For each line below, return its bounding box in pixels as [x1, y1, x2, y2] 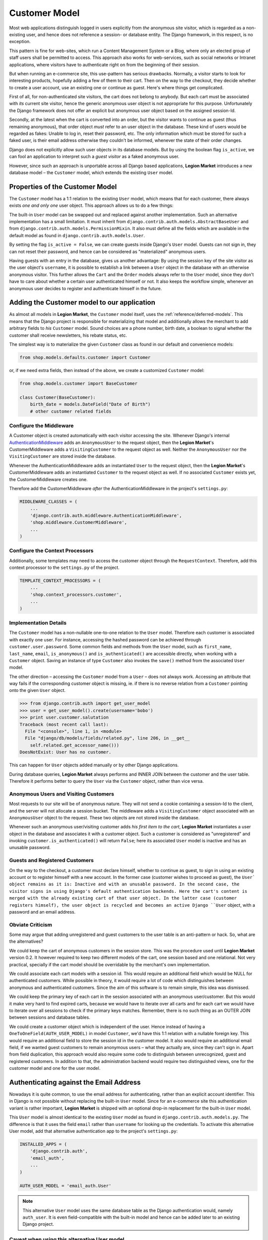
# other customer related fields [30, 408, 112, 414]
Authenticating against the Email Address [9, 1078, 141, 1086]
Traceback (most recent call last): [19, 722, 109, 727]
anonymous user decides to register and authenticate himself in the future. [9, 285, 162, 291]
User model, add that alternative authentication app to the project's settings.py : [9, 1128, 178, 1134]
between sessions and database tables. [9, 1014, 90, 1020]
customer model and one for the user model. [9, 1065, 101, 1071]
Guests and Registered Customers [9, 857, 94, 864]
